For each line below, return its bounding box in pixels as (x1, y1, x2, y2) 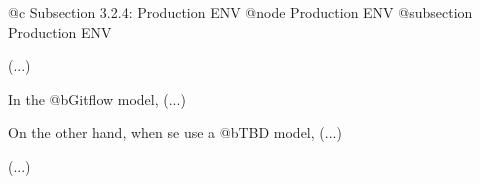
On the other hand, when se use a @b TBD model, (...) (8, 122, 342, 143)
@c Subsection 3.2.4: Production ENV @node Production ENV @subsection (8, 2, 473, 22)
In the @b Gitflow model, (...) (8, 88, 186, 109)
